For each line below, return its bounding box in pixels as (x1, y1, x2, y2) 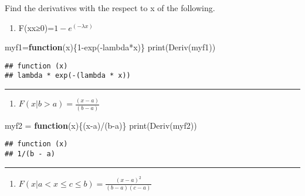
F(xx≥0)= (18, 21, 55, 33)
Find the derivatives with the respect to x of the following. (5, 2, 215, 13)
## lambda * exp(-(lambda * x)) (5, 71, 131, 80)
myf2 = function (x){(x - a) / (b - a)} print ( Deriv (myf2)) (5, 119, 197, 131)
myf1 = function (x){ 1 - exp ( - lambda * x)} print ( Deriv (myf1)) (5, 41, 216, 53)
